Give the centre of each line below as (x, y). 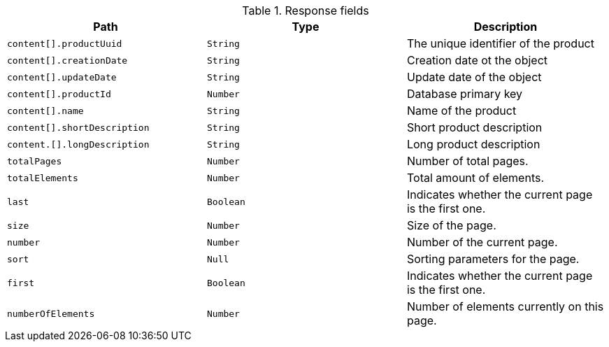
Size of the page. (451, 225)
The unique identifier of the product (500, 43)
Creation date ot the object (477, 60)
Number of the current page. (482, 242)
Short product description (474, 127)
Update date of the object (474, 77)
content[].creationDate (67, 60)
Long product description (473, 144)
